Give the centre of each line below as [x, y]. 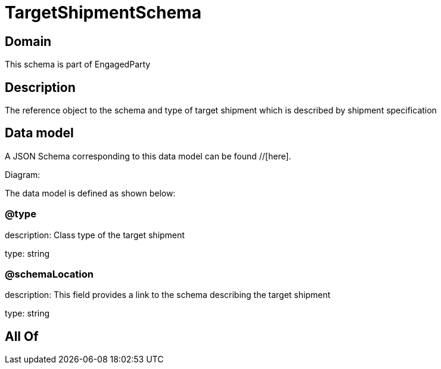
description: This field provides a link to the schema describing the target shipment [168, 295]
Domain [28, 41]
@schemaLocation [49, 274]
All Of [22, 336]
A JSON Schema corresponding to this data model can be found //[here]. [148, 156]
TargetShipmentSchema [103, 13]
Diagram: [23, 174]
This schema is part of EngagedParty [78, 64]
